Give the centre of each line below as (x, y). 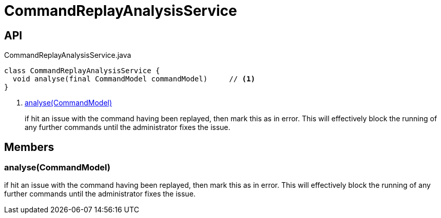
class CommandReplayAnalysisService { (82, 71)
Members (29, 147)
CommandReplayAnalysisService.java (68, 55)
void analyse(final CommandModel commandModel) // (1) (134, 79)
